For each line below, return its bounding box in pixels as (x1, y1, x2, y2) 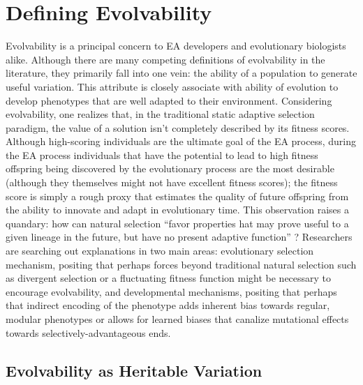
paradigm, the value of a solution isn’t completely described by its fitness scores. (6, 120, 350, 135)
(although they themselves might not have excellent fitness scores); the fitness (6, 175, 338, 190)
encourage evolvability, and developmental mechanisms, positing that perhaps (6, 284, 337, 299)
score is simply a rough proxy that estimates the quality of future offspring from (6, 188, 349, 203)
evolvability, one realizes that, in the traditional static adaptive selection (6, 107, 315, 121)
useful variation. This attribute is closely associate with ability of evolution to (6, 79, 339, 93)
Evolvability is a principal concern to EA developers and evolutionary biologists (6, 38, 346, 53)
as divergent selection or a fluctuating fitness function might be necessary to (6, 271, 332, 285)
